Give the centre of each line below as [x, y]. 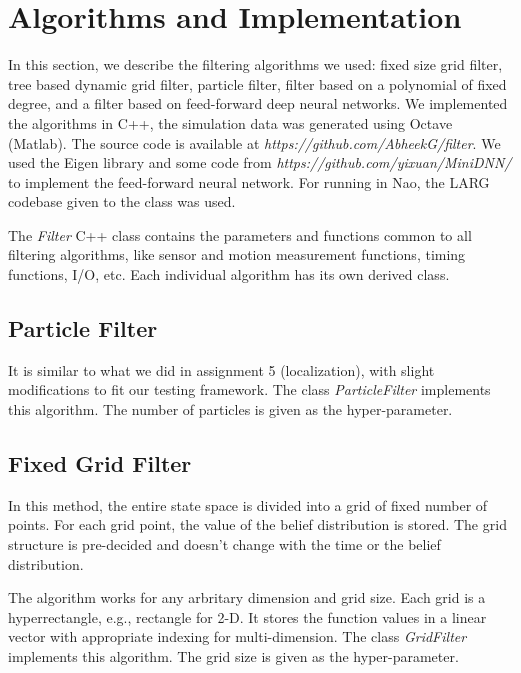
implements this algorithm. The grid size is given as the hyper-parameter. [233, 656]
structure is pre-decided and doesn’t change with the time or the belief [224, 544]
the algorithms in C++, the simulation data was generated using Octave [230, 122]
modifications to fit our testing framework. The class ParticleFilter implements [249, 389]
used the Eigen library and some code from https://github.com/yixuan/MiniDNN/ [260, 162]
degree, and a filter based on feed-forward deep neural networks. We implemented [258, 103]
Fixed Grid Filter [100, 463]
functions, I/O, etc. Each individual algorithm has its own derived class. [229, 274]
